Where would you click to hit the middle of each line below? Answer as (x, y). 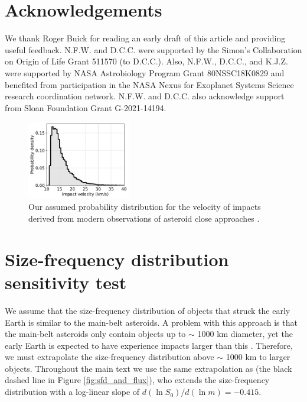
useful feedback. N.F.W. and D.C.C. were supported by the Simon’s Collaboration (153, 49)
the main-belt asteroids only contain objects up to (95, 334)
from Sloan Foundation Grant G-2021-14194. (86, 107)
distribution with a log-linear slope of (72, 392)
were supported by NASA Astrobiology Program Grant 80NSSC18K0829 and (145, 72)
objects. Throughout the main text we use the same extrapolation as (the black (148, 368)
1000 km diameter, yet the (245, 334)
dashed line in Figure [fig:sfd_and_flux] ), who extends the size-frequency (137, 380)
